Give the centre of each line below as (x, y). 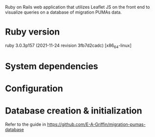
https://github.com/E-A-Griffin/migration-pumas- (96, 124)
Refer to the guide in (26, 124)
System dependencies (52, 66)
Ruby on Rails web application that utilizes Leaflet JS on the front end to (77, 7)
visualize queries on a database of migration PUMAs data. (64, 12)
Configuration (34, 88)
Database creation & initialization (74, 111)
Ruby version (33, 32)
